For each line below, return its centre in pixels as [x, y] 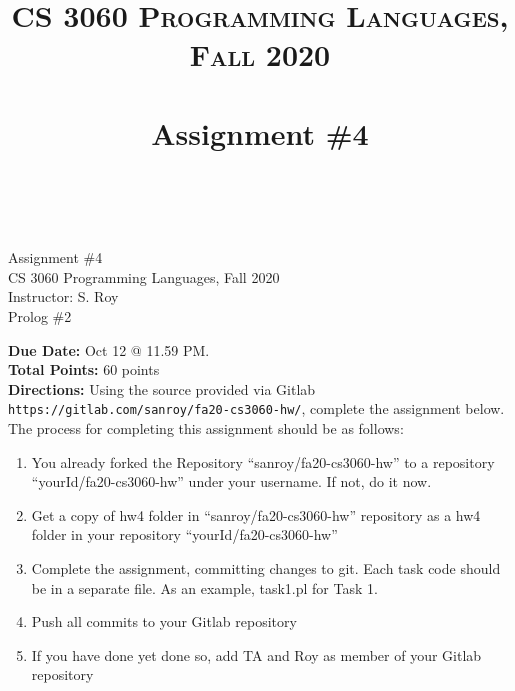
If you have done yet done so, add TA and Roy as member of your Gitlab [256, 654]
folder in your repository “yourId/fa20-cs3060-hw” [184, 534]
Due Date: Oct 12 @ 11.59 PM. [109, 349]
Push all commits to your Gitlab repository [164, 621]
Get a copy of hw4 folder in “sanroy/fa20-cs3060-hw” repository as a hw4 [256, 514]
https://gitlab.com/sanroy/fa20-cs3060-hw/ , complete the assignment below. [256, 408]
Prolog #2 [40, 315]
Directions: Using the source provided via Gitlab [162, 388]
